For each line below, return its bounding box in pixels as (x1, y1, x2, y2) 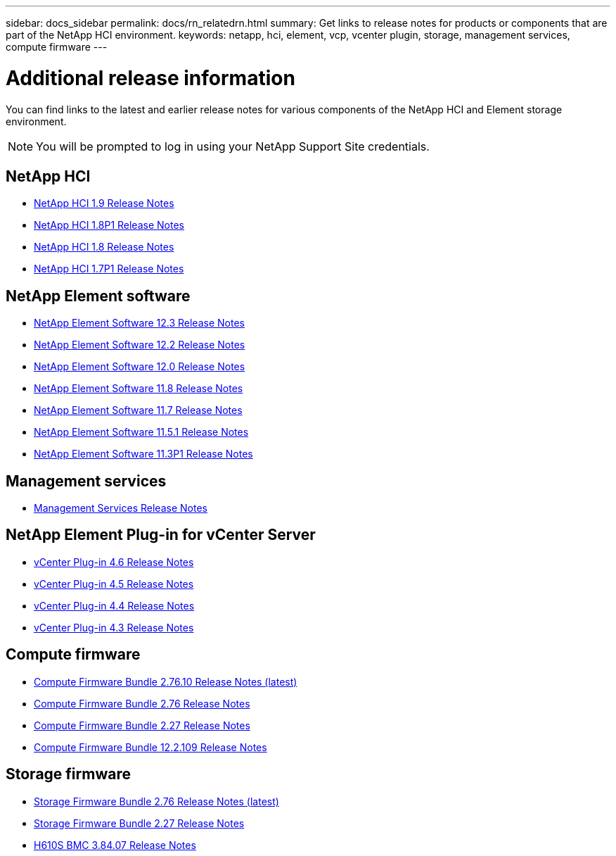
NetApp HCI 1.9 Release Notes (34, 197, 174, 210)
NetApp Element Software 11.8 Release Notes (34, 382, 243, 395)
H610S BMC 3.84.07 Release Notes (34, 838, 196, 851)
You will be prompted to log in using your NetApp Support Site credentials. (36, 139, 430, 153)
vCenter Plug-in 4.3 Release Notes (34, 621, 194, 634)
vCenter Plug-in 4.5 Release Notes (34, 577, 194, 590)
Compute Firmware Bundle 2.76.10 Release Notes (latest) (34, 675, 297, 688)
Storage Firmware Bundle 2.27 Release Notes (34, 817, 245, 829)
